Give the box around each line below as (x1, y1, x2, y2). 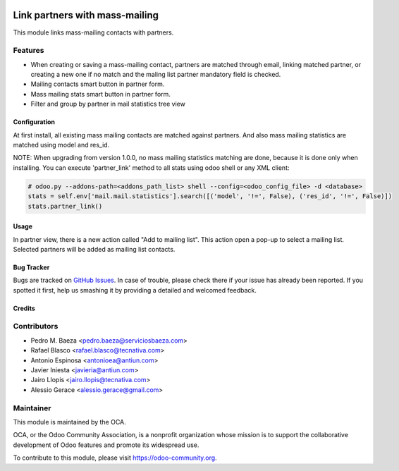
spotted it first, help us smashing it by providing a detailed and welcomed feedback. (13, 286, 257, 294)
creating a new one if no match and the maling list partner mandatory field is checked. (30, 71, 281, 79)
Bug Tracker (13, 263, 50, 271)
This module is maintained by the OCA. (13, 417, 126, 426)
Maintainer (13, 403, 51, 412)
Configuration (13, 118, 56, 126)
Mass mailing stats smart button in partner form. (30, 90, 171, 98)
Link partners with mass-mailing (13, 9, 159, 21)
